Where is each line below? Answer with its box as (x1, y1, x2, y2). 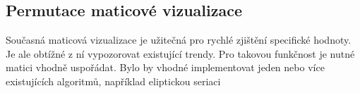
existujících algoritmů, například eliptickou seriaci (6, 73, 221, 88)
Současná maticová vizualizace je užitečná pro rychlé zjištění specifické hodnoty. (6, 32, 352, 47)
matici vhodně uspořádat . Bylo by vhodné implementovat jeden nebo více (6, 60, 325, 75)
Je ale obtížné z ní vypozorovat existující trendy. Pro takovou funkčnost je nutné (6, 46, 355, 61)
